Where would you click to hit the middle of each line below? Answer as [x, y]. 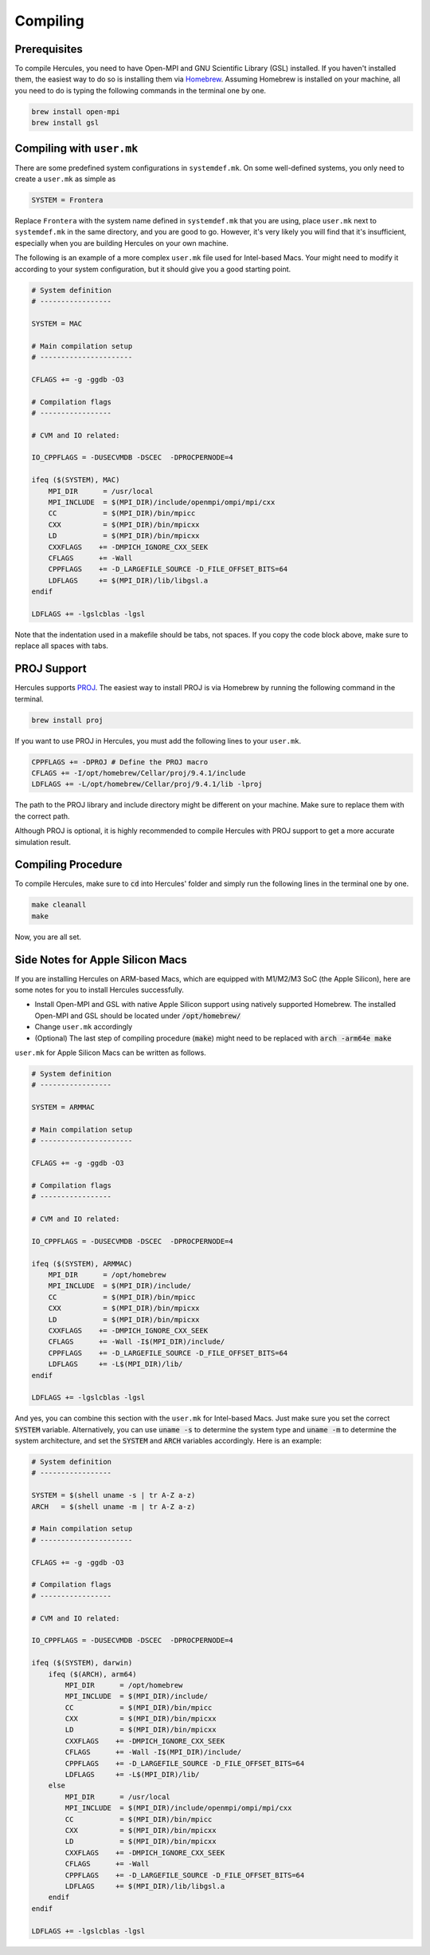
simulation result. [43, 842]
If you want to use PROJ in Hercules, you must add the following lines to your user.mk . [158, 741]
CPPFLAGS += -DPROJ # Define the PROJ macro [120, 762]
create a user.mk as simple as [65, 179]
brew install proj [67, 720]
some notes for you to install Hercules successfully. [100, 990]
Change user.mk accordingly [84, 1027]
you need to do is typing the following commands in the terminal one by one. [141, 90]
